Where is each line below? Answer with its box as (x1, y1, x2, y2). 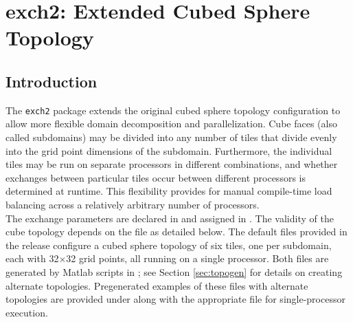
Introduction (5, 70, 98, 92)
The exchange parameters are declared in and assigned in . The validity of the (5, 211, 334, 225)
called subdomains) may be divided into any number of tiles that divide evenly (5, 130, 337, 144)
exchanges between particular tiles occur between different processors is (5, 170, 306, 184)
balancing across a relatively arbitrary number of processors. (5, 197, 260, 211)
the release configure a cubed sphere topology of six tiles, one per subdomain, (5, 237, 332, 252)
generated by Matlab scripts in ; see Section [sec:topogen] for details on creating (5, 264, 343, 279)
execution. (5, 305, 48, 319)
